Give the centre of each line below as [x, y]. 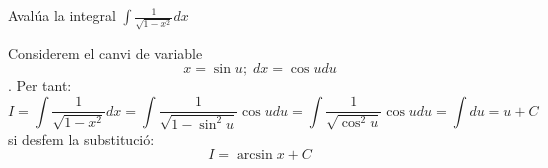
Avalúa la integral [62, 15]
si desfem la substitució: [81, 138]
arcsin [254, 155]
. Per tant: [40, 85]
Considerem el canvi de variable [105, 52]
